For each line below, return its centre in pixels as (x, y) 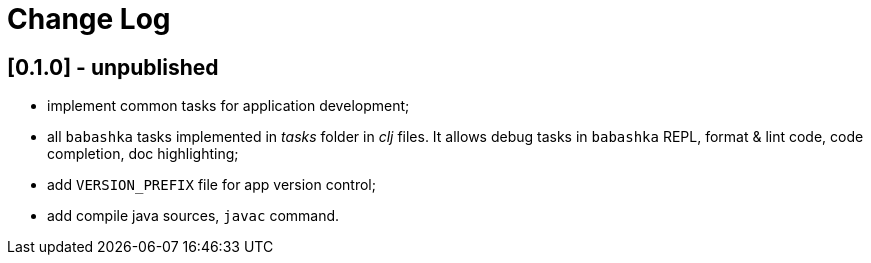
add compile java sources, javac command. (193, 216)
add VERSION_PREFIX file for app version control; (211, 185)
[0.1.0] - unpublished (113, 67)
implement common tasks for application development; (228, 106)
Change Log (89, 19)
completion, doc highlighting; (143, 154)
